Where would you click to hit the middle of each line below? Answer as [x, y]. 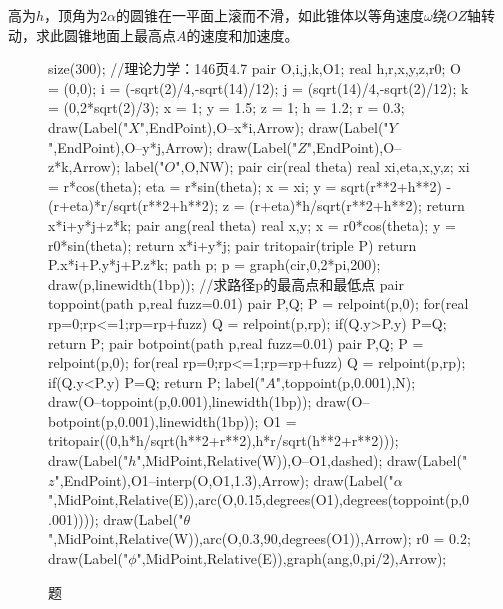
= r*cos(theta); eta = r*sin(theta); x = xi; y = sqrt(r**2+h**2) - [250, 185]
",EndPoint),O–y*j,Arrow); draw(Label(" [173, 146]
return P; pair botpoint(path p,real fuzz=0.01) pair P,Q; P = [236, 342]
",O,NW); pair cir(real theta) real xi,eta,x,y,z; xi [322, 166]
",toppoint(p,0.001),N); [345, 381]
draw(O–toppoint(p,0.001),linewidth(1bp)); [180, 401]
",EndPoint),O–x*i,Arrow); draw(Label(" [264, 126]
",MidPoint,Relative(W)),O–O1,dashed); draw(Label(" [302, 460]
